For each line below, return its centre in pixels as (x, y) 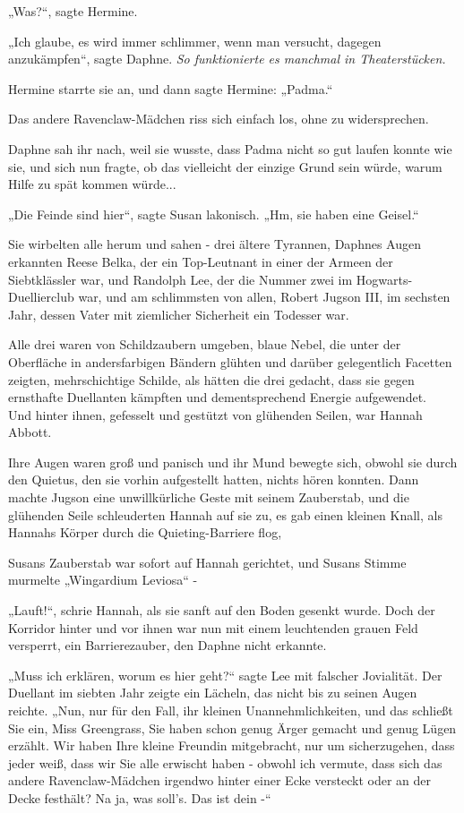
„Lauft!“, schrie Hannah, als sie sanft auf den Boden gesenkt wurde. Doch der (222, 610)
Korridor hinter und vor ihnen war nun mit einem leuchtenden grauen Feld (213, 627)
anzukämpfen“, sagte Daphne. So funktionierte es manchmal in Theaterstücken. (227, 59)
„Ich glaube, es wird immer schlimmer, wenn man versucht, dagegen (195, 41)
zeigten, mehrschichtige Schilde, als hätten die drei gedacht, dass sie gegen (211, 379)
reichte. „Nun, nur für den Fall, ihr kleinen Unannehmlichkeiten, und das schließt (231, 710)
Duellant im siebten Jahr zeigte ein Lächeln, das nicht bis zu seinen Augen (213, 693)
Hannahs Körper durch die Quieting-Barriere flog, (145, 532)
